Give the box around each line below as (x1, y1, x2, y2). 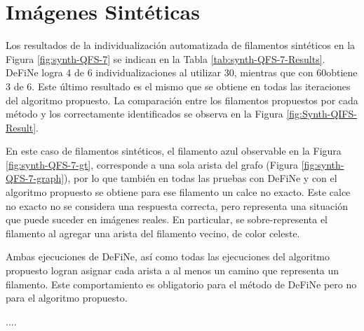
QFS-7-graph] (6, 171, 65, 185)
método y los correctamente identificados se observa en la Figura (6, 106, 283, 121)
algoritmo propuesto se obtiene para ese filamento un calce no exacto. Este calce (6, 185, 351, 199)
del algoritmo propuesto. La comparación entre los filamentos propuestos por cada (6, 92, 358, 107)
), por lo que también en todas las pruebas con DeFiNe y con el (64, 171, 337, 185)
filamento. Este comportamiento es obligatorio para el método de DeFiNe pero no (6, 276, 357, 291)
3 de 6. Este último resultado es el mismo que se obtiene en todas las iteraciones (6, 78, 351, 93)
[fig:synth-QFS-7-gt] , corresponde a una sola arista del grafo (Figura (6, 157, 299, 171)
